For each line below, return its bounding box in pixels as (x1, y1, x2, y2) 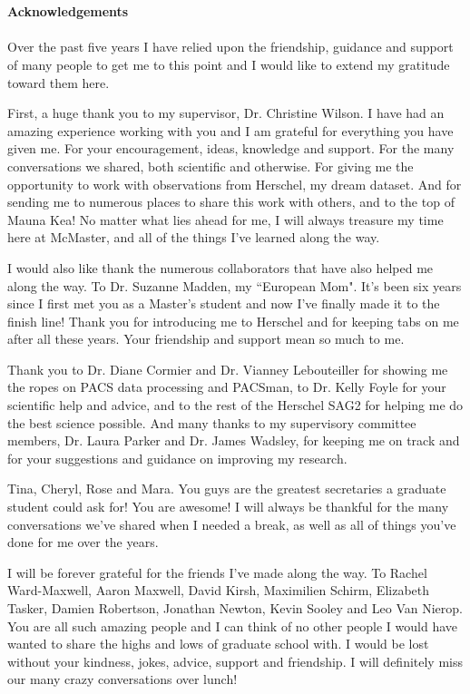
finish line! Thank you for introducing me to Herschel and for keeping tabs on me (7, 311, 459, 330)
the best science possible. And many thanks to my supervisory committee (7, 413, 416, 432)
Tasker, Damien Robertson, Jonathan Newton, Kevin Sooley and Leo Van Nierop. (7, 599, 463, 617)
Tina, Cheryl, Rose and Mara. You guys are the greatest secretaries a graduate (7, 479, 446, 498)
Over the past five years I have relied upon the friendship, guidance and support (7, 37, 454, 56)
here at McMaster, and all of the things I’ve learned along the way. (7, 228, 380, 247)
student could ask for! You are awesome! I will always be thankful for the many (7, 497, 449, 516)
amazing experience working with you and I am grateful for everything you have (7, 121, 454, 140)
